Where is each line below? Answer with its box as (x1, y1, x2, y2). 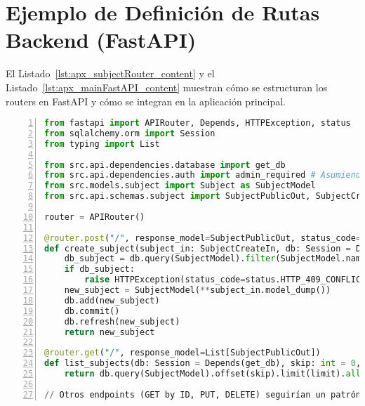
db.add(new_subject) (64, 295, 160, 306)
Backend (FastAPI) (6, 25, 197, 54)
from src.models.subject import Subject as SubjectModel (44, 181, 316, 191)
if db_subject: (64, 264, 135, 275)
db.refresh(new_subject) (64, 316, 180, 327)
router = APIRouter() (44, 211, 145, 222)
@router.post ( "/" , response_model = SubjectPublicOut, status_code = (44, 233, 361, 243)
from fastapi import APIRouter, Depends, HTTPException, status (44, 118, 351, 129)
